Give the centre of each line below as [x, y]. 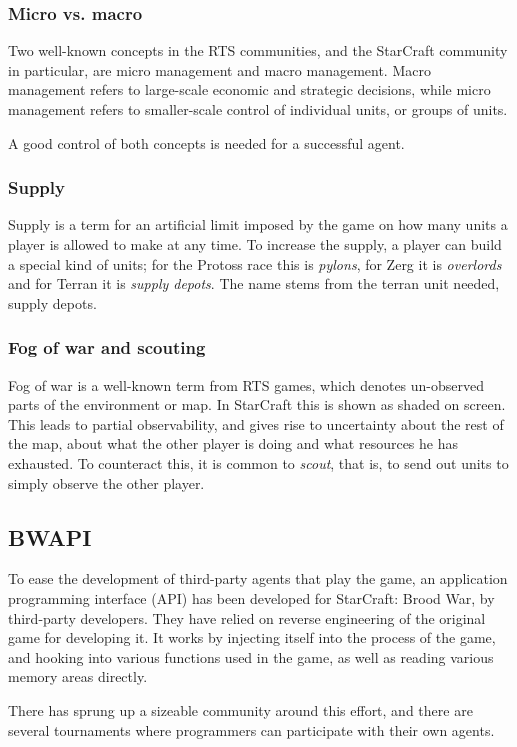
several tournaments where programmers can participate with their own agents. [251, 729]
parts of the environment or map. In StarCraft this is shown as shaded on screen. [257, 404]
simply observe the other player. [106, 482]
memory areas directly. [78, 676]
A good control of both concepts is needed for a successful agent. [206, 142]
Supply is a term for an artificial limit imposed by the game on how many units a [258, 224]
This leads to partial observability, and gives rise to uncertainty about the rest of [256, 423]
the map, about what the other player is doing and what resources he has [233, 443]
